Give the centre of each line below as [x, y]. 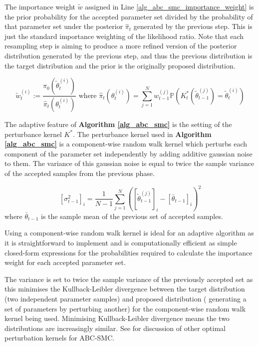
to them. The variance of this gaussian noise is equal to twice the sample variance [129, 163]
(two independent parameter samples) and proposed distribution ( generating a [126, 298]
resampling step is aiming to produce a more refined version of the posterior [121, 46]
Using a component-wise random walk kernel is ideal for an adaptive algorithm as [129, 233]
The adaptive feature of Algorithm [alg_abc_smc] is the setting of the [118, 124]
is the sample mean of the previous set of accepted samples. [132, 216]
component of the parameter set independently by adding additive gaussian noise [129, 153]
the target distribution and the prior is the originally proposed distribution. [120, 65]
